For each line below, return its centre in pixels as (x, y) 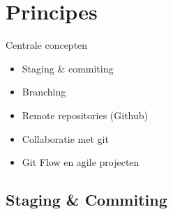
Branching (44, 92)
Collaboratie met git (65, 138)
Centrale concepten (47, 45)
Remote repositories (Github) (85, 115)
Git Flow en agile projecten (81, 162)
